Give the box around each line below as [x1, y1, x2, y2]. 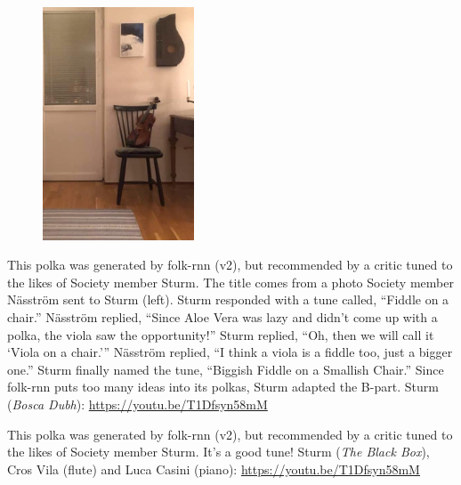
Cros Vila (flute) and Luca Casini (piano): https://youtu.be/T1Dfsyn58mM [7, 459, 420, 478]
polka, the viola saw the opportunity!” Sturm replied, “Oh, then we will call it [7, 325, 434, 344]
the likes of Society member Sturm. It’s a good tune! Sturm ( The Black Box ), [7, 442, 430, 461]
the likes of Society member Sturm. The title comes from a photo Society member [7, 272, 454, 291]
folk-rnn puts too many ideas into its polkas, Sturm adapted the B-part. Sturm [7, 377, 439, 396]
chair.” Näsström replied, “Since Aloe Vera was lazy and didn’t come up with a [7, 307, 438, 326]
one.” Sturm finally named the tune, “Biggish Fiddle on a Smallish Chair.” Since [7, 360, 444, 378]
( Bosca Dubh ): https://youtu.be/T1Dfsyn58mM [7, 394, 268, 413]
